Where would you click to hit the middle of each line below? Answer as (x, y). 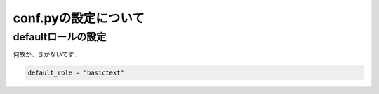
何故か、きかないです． (47, 54)
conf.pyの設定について (79, 18)
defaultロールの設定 (60, 37)
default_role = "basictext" (76, 73)
